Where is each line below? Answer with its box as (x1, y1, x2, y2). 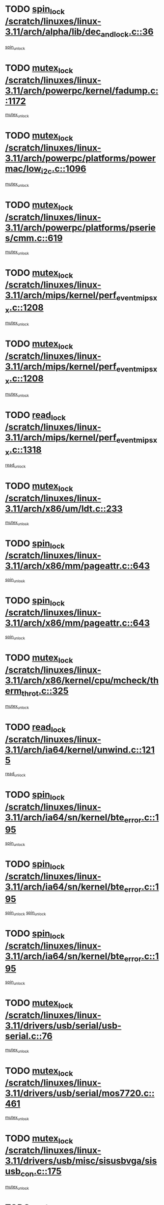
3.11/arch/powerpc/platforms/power (5, 153, 156, 164)
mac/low (5, 163, 42, 174)
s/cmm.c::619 (5, 232, 63, 244)
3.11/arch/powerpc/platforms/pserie (5, 222, 156, 233)
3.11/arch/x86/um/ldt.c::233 (5, 503, 123, 514)
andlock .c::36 (100, 26, 154, 39)
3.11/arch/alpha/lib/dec (5, 26, 101, 37)
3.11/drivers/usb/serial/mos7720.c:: (5, 1088, 155, 1099)
